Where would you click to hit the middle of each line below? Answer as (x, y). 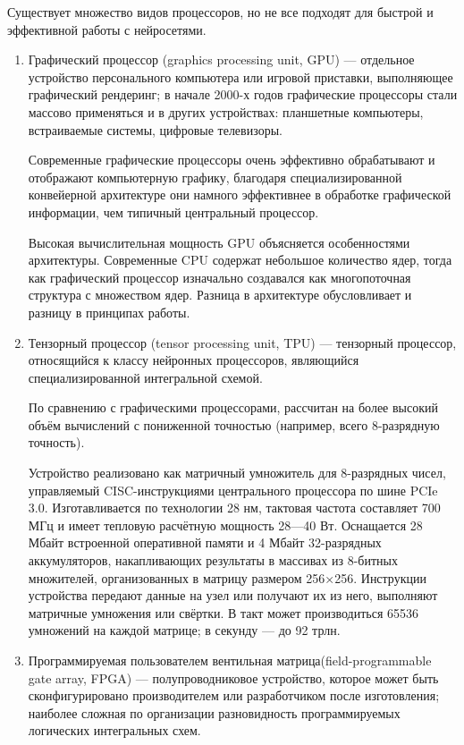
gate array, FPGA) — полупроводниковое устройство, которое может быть (233, 677)
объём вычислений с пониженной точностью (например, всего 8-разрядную (234, 424)
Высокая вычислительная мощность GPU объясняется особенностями (219, 242)
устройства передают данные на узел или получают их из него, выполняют (233, 595)
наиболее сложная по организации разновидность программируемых (214, 712)
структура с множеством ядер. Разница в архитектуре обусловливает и (220, 295)
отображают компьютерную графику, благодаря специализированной (215, 177)
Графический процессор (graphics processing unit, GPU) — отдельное (221, 59)
